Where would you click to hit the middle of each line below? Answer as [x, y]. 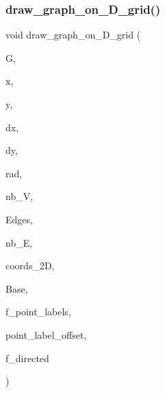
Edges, [19, 219]
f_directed [27, 358]
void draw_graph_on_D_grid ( [73, 35]
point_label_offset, [46, 334]
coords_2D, [30, 266]
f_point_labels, [38, 312]
